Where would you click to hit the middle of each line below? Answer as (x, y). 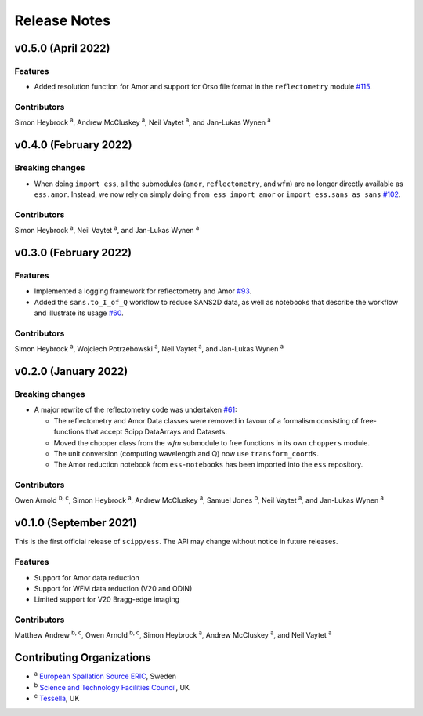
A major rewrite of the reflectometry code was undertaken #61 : (136, 410)
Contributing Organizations (83, 658)
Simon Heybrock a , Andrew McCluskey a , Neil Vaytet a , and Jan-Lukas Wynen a (143, 122)
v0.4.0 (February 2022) (73, 145)
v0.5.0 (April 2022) (62, 48)
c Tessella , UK (57, 698)
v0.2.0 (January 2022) (71, 371)
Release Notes (63, 20)
